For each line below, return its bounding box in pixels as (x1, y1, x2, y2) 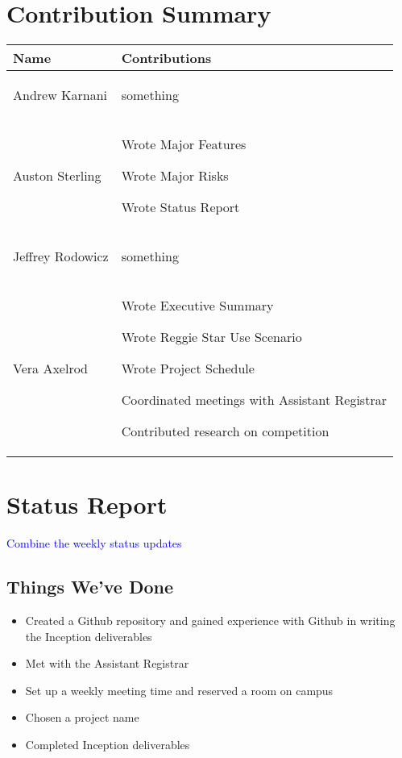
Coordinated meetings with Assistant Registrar (121, 390, 387, 410)
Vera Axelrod (13, 359, 88, 378)
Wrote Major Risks (121, 166, 229, 185)
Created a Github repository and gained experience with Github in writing (25, 612, 396, 629)
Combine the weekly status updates (6, 535, 182, 552)
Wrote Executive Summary (121, 296, 274, 315)
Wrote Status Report (121, 198, 240, 217)
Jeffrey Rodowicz (13, 247, 109, 266)
